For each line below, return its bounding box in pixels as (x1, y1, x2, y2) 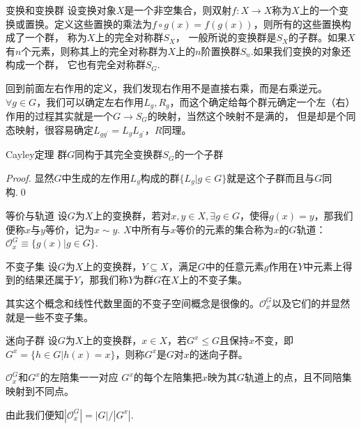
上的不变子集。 (178, 272, 247, 287)
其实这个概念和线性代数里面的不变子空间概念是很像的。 (6, 295, 259, 310)
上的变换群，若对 (93, 208, 171, 222)
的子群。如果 (288, 30, 347, 45)
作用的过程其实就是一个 (6, 109, 113, 123)
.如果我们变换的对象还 (250, 43, 351, 58)
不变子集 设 (6, 258, 58, 273)
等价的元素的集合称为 (176, 221, 274, 236)
